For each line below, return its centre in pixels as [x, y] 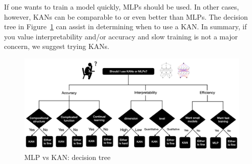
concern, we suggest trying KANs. [57, 46]
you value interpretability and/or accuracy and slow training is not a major [121, 36]
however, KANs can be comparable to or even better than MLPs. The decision [126, 16]
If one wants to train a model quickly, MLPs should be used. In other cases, [122, 7]
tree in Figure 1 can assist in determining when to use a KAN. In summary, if [125, 26]
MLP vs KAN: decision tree [68, 157]
